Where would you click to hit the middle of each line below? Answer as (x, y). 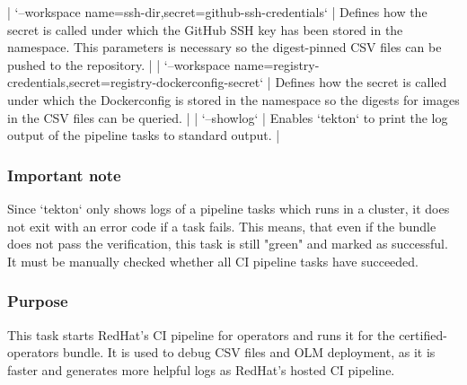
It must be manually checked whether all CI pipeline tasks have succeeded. (213, 261)
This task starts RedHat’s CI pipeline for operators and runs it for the (201, 334)
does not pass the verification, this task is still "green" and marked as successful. (228, 244)
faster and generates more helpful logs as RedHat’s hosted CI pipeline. (201, 369)
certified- (423, 334)
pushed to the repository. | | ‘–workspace (119, 64)
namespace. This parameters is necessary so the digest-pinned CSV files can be (225, 47)
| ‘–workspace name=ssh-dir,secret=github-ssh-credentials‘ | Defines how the (217, 12)
